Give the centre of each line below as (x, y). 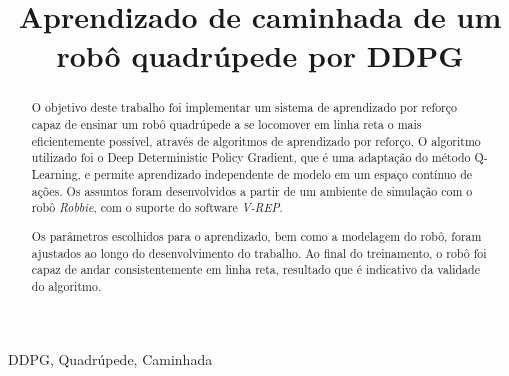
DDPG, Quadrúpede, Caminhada (110, 359)
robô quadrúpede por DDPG (260, 55)
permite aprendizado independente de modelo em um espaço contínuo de (283, 173)
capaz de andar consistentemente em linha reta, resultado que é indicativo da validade (255, 269)
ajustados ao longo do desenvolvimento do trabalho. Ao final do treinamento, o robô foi (259, 252)
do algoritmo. (66, 285)
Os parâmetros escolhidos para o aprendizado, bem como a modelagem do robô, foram (256, 235)
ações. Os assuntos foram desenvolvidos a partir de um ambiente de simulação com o (252, 190)
